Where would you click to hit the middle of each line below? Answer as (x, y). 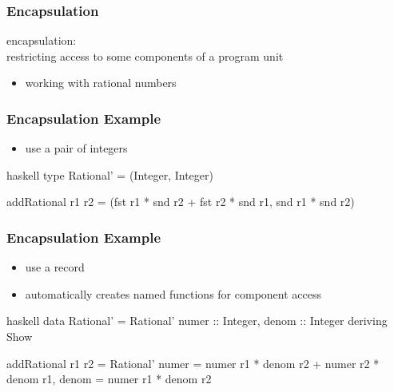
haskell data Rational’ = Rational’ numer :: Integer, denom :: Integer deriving (197, 321)
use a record (55, 267)
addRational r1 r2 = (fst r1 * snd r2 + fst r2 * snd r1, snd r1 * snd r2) (181, 202)
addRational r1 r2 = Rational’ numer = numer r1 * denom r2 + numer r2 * (193, 363)
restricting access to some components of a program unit (145, 55)
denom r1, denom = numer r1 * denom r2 (109, 379)
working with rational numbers (101, 83)
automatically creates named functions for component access (173, 293)
